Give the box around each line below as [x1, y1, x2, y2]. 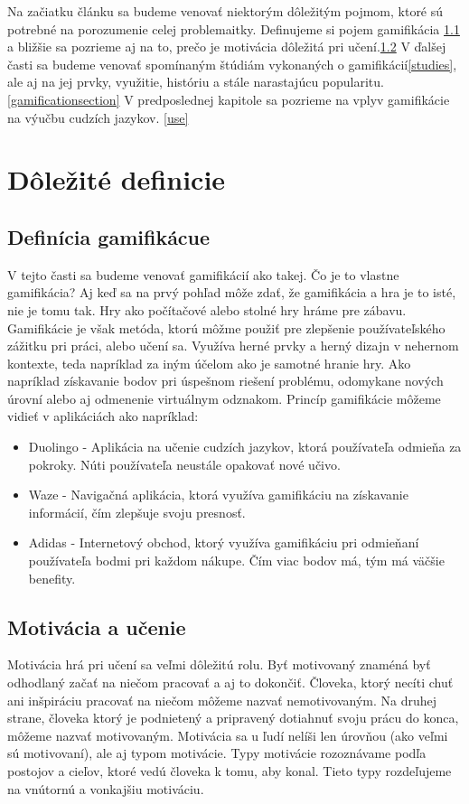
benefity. [28, 568, 76, 587]
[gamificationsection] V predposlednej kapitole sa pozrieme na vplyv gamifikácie [7, 89, 450, 108]
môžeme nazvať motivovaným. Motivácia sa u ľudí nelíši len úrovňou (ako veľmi [7, 725, 448, 744]
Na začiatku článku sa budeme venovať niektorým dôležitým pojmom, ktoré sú [7, 2, 444, 20]
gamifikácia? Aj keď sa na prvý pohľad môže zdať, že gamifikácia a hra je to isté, [7, 283, 456, 302]
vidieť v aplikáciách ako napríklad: [7, 407, 199, 425]
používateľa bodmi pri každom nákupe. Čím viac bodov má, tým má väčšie [28, 551, 445, 570]
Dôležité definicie [7, 161, 226, 198]
